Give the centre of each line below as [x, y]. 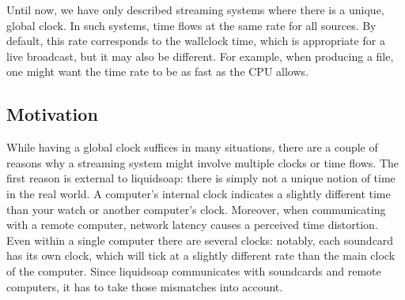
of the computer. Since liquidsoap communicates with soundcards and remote [194, 270]
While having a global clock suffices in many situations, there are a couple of [192, 147]
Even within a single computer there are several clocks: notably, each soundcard [200, 240]
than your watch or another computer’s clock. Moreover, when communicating [196, 209]
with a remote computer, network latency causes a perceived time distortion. [192, 225]
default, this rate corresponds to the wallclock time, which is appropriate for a [196, 41]
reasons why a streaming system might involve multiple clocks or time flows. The [203, 162]
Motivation [52, 114]
